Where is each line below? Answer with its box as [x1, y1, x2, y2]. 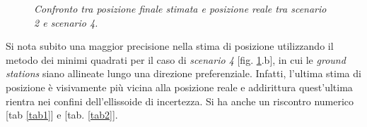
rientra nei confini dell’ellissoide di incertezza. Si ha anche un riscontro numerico [6, 93, 354, 108]
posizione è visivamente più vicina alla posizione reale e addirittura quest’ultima [6, 79, 353, 94]
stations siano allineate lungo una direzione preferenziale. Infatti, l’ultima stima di [6, 66, 361, 81]
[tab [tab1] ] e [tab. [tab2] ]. [6, 107, 118, 122]
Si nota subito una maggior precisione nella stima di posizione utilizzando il [6, 39, 334, 53]
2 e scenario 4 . [34, 15, 98, 29]
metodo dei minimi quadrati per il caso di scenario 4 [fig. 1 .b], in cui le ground [6, 52, 346, 67]
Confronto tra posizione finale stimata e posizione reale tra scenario [34, 1, 327, 15]
